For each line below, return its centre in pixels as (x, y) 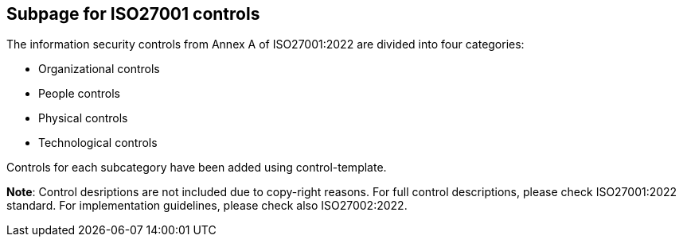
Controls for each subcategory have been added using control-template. (197, 168)
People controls (79, 94)
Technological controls (98, 143)
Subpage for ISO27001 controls (133, 14)
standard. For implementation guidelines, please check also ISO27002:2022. (207, 206)
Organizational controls (99, 69)
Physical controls (83, 118)
